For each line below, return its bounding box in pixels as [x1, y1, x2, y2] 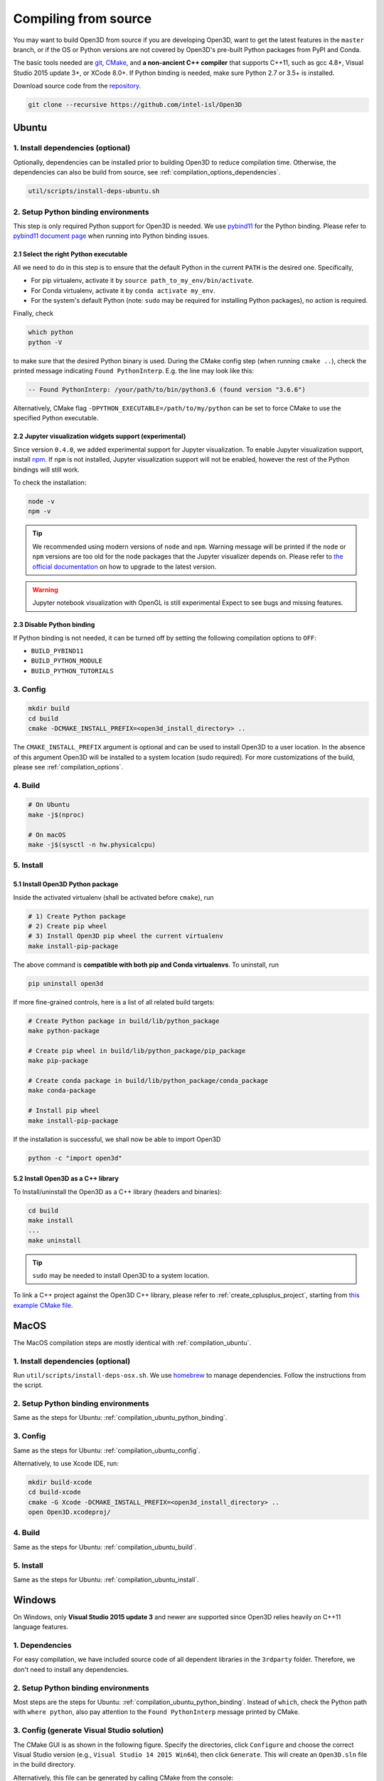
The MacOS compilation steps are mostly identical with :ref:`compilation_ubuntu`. [13, 1338, 252, 1346]
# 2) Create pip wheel [28, 922, 107, 930]
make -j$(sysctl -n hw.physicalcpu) [28, 841, 156, 849]
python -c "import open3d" [28, 1154, 122, 1162]
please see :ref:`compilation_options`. [13, 762, 124, 771]
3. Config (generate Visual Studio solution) [13, 1725, 164, 1735]
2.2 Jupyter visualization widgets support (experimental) [13, 432, 186, 441]
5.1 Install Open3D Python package [13, 880, 119, 888]
